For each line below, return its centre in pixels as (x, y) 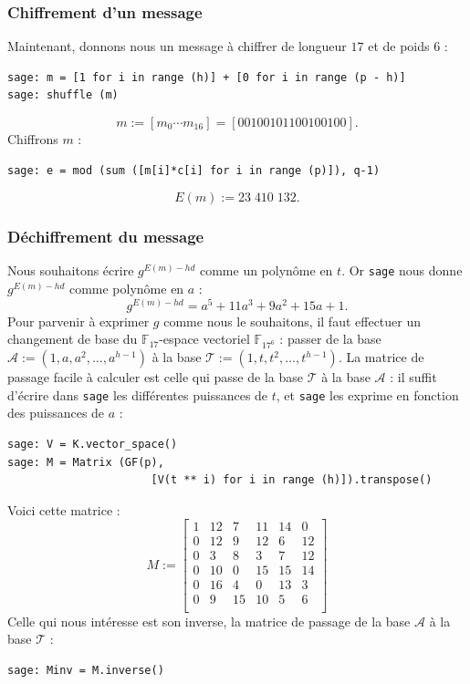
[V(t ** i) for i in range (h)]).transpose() (292, 480)
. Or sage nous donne (402, 270)
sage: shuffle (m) (63, 95)
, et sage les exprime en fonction (367, 394)
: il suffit (413, 377)
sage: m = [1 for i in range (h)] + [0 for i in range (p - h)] (207, 77)
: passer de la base (330, 339)
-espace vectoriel (204, 339)
